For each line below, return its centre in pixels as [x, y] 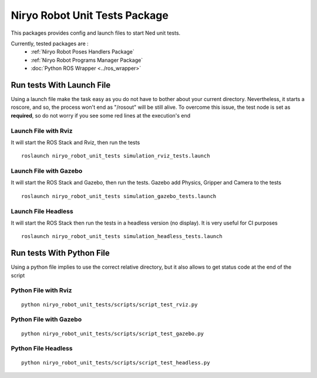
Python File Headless [42, 349]
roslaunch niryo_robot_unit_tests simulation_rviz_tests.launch [116, 156]
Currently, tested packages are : [50, 44]
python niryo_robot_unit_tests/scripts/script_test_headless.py [116, 362]
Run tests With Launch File [61, 85]
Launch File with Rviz [42, 131]
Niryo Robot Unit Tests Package [90, 15]
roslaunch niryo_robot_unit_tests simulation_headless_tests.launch [122, 236]
